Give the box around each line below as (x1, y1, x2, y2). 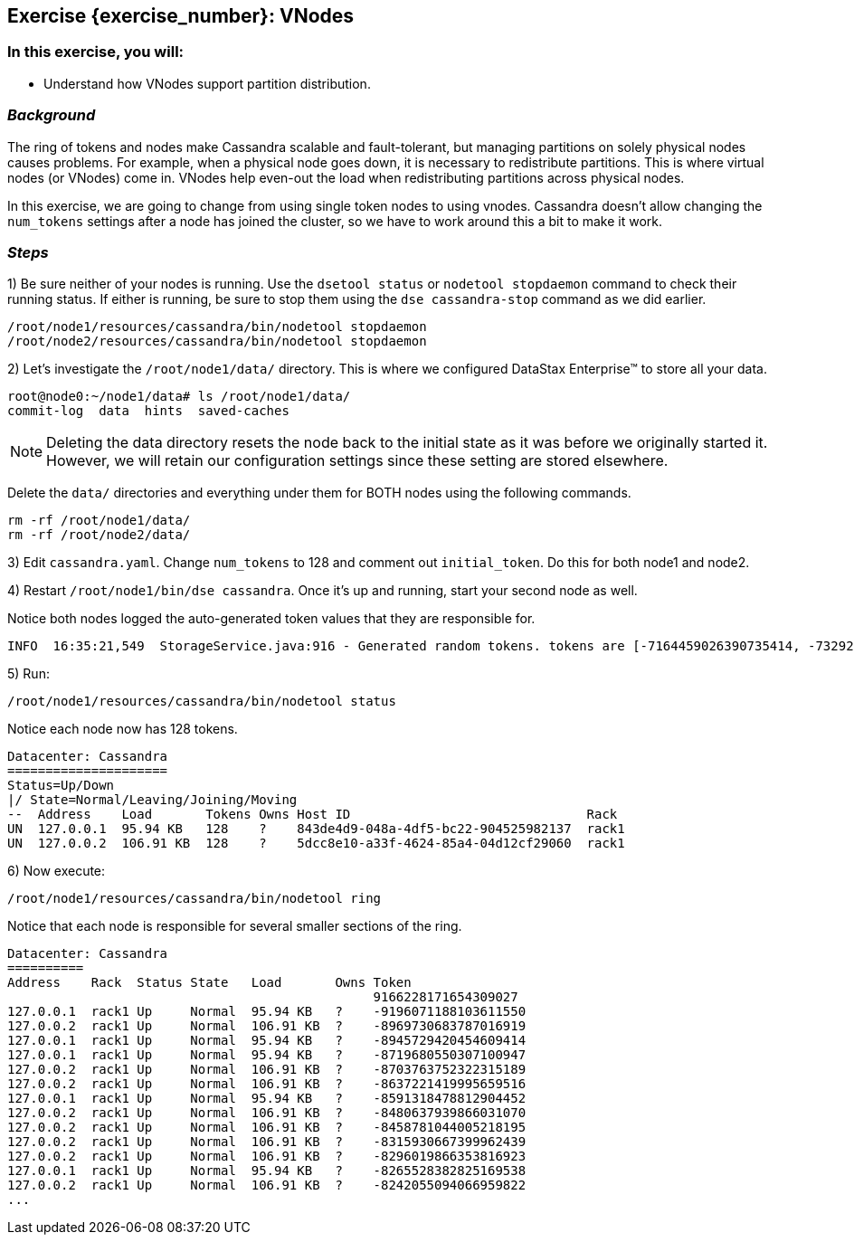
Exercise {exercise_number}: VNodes (7, 5, 355, 27)
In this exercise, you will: (7, 43, 185, 62)
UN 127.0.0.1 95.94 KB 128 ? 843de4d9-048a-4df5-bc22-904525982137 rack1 (7, 821, 625, 837)
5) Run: (7, 666, 50, 682)
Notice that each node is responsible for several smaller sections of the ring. (7, 918, 462, 934)
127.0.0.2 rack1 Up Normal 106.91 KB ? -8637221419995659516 (7, 1076, 527, 1092)
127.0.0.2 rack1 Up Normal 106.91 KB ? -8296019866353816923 (7, 1149, 527, 1164)
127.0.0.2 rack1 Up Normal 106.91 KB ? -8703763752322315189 (7, 1062, 527, 1077)
